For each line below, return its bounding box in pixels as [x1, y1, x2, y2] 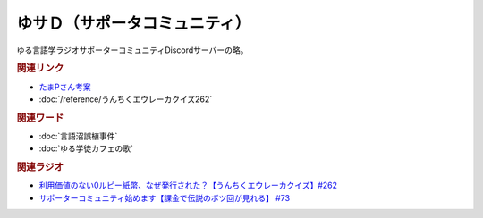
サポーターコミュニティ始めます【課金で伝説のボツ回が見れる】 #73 [38, 192, 291, 203]
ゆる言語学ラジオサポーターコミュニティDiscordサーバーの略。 [16, 45, 249, 55]
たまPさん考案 [38, 81, 91, 92]
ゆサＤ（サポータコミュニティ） [16, 13, 251, 33]
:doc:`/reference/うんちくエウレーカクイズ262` [38, 94, 213, 105]
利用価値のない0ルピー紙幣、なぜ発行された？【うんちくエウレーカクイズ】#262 [38, 180, 338, 191]
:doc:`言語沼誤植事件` [38, 130, 118, 142]
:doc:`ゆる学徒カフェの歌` [38, 143, 134, 154]
